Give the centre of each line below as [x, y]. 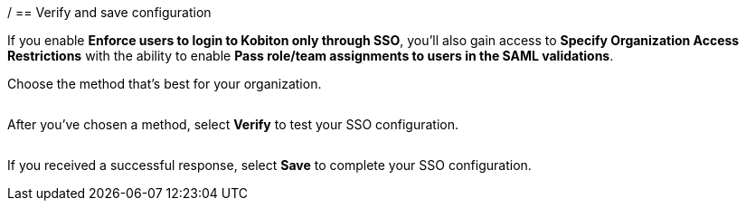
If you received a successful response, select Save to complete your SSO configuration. [269, 165]
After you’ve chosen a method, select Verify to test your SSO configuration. [233, 124]
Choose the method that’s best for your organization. [165, 84]
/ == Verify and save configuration [109, 12]
